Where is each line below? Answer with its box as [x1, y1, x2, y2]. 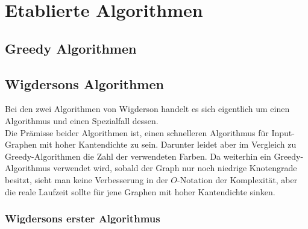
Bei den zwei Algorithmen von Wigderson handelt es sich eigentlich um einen [5, 102, 290, 115]
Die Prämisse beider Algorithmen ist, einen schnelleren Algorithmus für [5, 126, 269, 139]
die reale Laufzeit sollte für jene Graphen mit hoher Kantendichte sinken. [5, 185, 275, 198]
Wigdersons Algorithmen [5, 74, 164, 93]
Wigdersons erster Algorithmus [5, 211, 160, 226]
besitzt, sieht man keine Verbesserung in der [5, 173, 168, 186]
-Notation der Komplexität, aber [177, 173, 298, 186]
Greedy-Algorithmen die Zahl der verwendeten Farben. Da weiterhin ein [5, 149, 271, 162]
